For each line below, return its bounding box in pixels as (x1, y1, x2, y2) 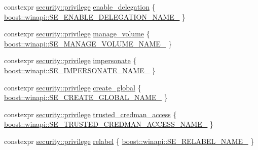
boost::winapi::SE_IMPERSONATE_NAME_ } (4, 65, 156, 75)
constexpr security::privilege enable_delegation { (4, 2, 156, 12)
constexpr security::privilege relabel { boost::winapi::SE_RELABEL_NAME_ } (4, 135, 254, 146)
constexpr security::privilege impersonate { (4, 55, 137, 66)
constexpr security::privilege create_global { (4, 82, 141, 92)
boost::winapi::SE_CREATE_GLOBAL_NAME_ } (4, 92, 168, 103)
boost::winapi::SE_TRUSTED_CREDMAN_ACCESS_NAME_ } (4, 119, 213, 129)
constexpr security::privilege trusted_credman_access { (4, 109, 177, 119)
